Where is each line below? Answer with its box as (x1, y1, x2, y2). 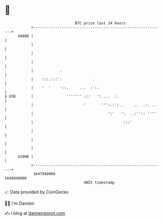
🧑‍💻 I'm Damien (4, 200, 35, 206)
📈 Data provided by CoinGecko (4, 189, 69, 195)
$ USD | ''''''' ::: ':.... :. (4, 94, 119, 99)
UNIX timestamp (83, 180, 115, 185)
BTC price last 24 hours (75, 21, 126, 26)
